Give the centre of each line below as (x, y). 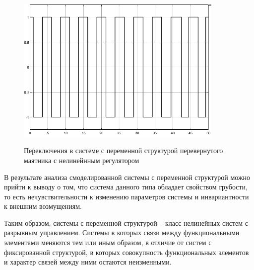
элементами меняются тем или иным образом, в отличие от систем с (108, 242)
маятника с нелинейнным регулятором (82, 160)
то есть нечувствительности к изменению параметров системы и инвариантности (127, 196)
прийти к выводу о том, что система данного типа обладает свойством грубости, (126, 187)
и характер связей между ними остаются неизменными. (88, 262)
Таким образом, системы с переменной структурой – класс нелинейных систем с (126, 223)
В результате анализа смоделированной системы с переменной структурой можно (127, 177)
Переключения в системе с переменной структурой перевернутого (124, 150)
